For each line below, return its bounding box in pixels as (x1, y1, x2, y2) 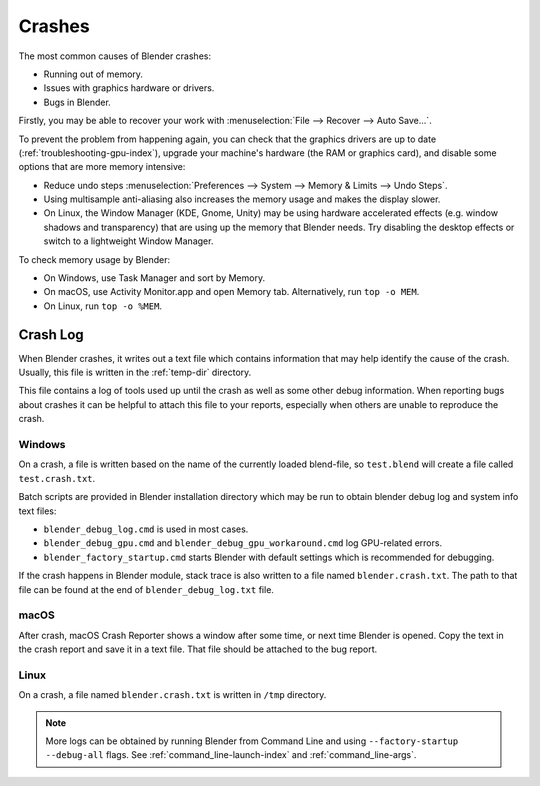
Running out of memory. (43, 68, 144, 80)
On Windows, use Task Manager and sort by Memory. (43, 272, 265, 284)
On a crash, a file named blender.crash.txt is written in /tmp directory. (18, 689, 327, 701)
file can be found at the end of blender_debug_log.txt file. (18, 583, 275, 595)
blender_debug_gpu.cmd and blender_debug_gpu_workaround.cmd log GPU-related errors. (43, 537, 443, 549)
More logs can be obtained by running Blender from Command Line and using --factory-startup (45, 735, 459, 747)
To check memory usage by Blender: (18, 253, 171, 265)
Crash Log (18, 326, 84, 343)
